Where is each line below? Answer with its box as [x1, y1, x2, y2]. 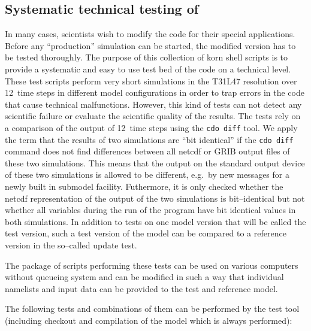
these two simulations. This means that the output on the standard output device [5, 156, 305, 169]
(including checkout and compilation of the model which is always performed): [5, 314, 292, 326]
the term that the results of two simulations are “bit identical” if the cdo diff [5, 133, 294, 145]
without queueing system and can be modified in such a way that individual [5, 271, 284, 283]
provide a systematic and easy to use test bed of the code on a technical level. [5, 62, 291, 75]
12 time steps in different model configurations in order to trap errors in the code [5, 86, 304, 99]
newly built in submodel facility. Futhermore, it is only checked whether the [5, 180, 283, 193]
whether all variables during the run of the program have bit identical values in [5, 204, 296, 216]
